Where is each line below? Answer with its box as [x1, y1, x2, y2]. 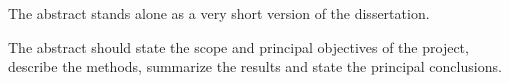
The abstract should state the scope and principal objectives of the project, [8, 36, 469, 57]
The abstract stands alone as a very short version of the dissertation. [8, 3, 430, 23]
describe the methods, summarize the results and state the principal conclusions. [8, 56, 502, 77]
